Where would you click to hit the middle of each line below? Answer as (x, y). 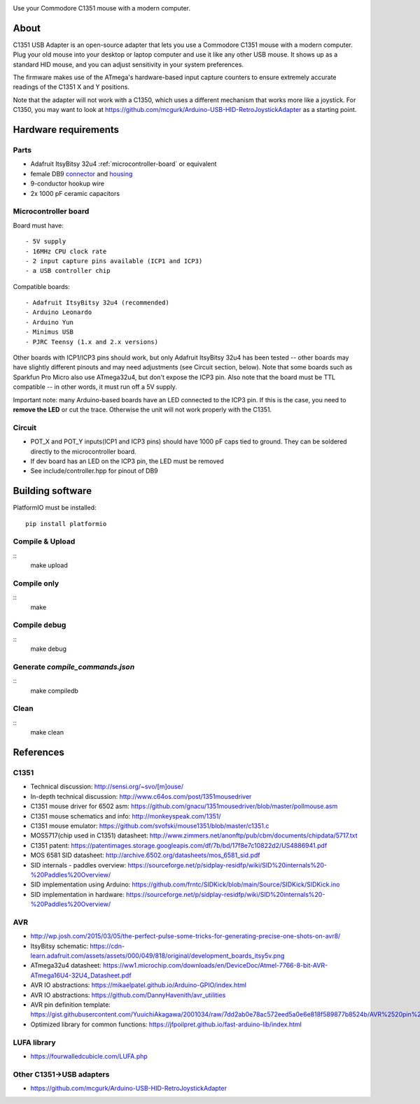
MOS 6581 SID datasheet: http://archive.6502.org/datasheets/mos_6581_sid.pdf (145, 855)
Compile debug (40, 625)
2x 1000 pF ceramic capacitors (75, 193)
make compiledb (54, 691)
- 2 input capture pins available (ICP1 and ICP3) (114, 261)
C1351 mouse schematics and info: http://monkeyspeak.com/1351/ (126, 816)
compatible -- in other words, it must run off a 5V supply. (95, 387)
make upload (49, 565)
